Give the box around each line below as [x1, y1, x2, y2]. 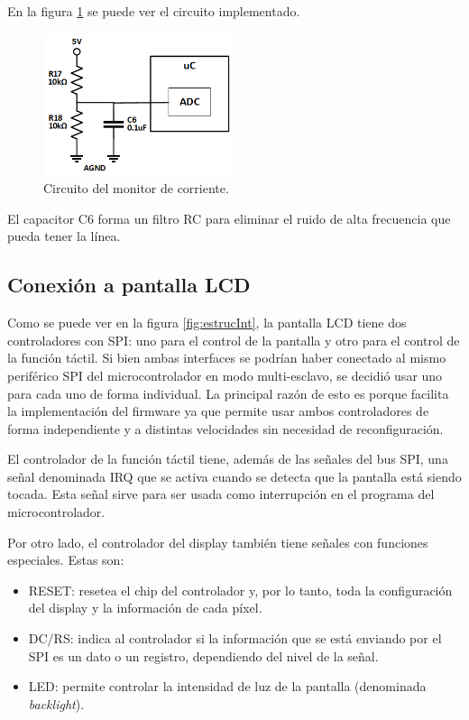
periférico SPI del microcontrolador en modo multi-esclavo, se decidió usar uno [7, 365, 443, 384]
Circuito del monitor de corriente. [43, 179, 229, 198]
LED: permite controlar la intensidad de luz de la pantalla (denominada [28, 677, 427, 696]
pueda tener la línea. [7, 226, 121, 245]
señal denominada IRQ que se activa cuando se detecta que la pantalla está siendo [7, 466, 462, 485]
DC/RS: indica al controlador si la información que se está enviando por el [28, 629, 442, 648]
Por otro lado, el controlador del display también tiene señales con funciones [7, 532, 428, 551]
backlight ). [28, 694, 85, 713]
